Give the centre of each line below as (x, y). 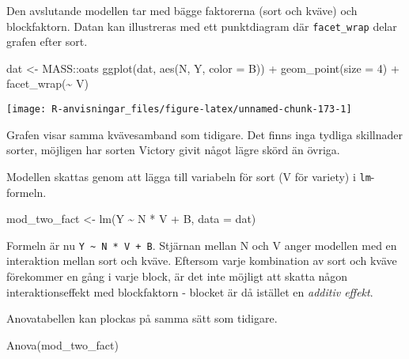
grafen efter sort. (47, 42)
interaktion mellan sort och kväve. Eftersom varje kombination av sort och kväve (202, 261)
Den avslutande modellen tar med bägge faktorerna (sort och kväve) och (182, 10)
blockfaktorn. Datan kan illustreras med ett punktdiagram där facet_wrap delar (202, 26)
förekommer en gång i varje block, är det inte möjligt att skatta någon (177, 276)
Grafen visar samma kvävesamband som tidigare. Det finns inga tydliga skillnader (205, 134)
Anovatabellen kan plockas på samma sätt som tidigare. (142, 318)
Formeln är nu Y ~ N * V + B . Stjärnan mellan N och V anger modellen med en (202, 245)
